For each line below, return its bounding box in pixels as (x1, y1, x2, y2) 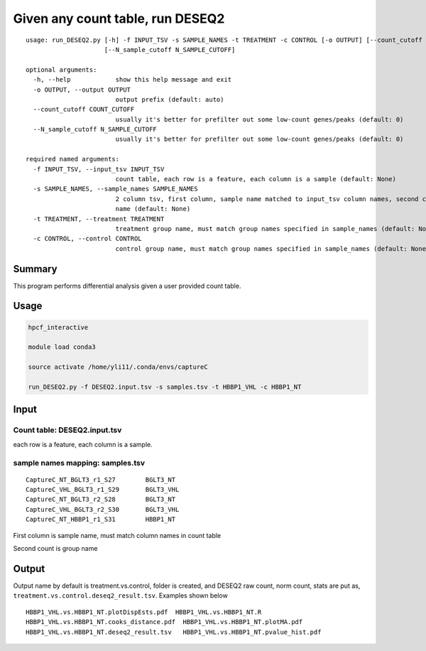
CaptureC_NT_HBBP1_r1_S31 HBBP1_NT (26, 515, 176, 524)
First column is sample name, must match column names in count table (13, 531, 222, 539)
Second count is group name (13, 544, 98, 553)
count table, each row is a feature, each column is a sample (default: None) (115, 175, 397, 183)
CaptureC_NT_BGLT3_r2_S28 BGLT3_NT (26, 495, 176, 504)
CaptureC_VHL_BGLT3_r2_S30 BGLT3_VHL (26, 505, 180, 513)
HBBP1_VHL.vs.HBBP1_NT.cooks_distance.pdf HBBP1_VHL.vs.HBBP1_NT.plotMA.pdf (26, 618, 303, 626)
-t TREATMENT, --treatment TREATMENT (33, 215, 165, 223)
